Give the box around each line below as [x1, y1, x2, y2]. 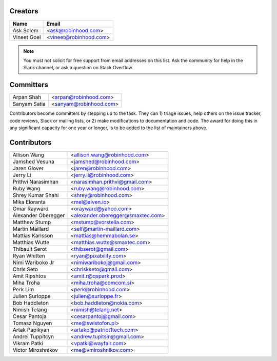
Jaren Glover [12, 165, 44, 172]
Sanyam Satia [12, 101, 46, 108]
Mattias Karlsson [12, 232, 53, 239]
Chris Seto [12, 266, 38, 273]
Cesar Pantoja [12, 313, 47, 320]
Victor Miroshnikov [12, 346, 58, 353]
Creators [9, 7, 38, 15]
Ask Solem [12, 27, 38, 34]
